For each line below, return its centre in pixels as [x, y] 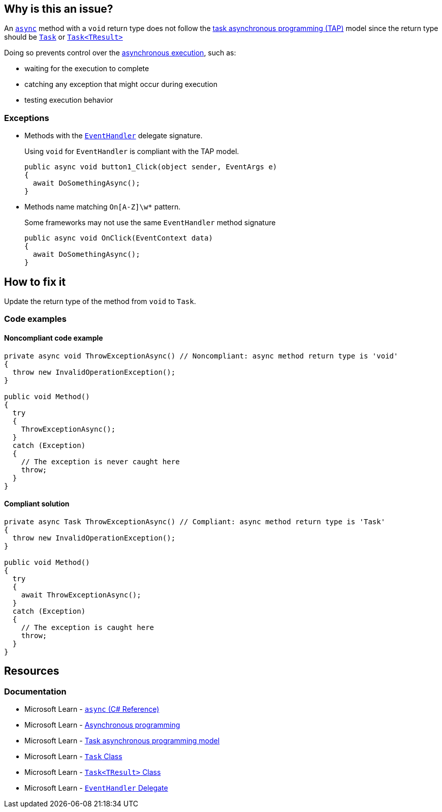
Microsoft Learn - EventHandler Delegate [96, 788]
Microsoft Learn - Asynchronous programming [102, 725]
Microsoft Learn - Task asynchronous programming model [122, 741]
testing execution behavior [69, 100]
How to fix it [35, 282]
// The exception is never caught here [100, 461]
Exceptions [27, 118]
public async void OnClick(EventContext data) [119, 238]
